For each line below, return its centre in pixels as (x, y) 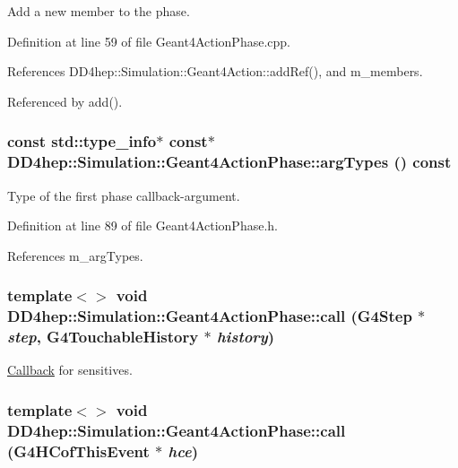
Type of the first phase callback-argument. (124, 195)
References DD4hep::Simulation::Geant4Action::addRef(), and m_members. (215, 71)
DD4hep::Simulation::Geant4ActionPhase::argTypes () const (229, 162)
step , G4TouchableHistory (103, 337)
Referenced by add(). (65, 101)
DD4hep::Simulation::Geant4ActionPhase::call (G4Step (210, 316)
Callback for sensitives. (70, 370)
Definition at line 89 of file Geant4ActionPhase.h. (143, 225)
